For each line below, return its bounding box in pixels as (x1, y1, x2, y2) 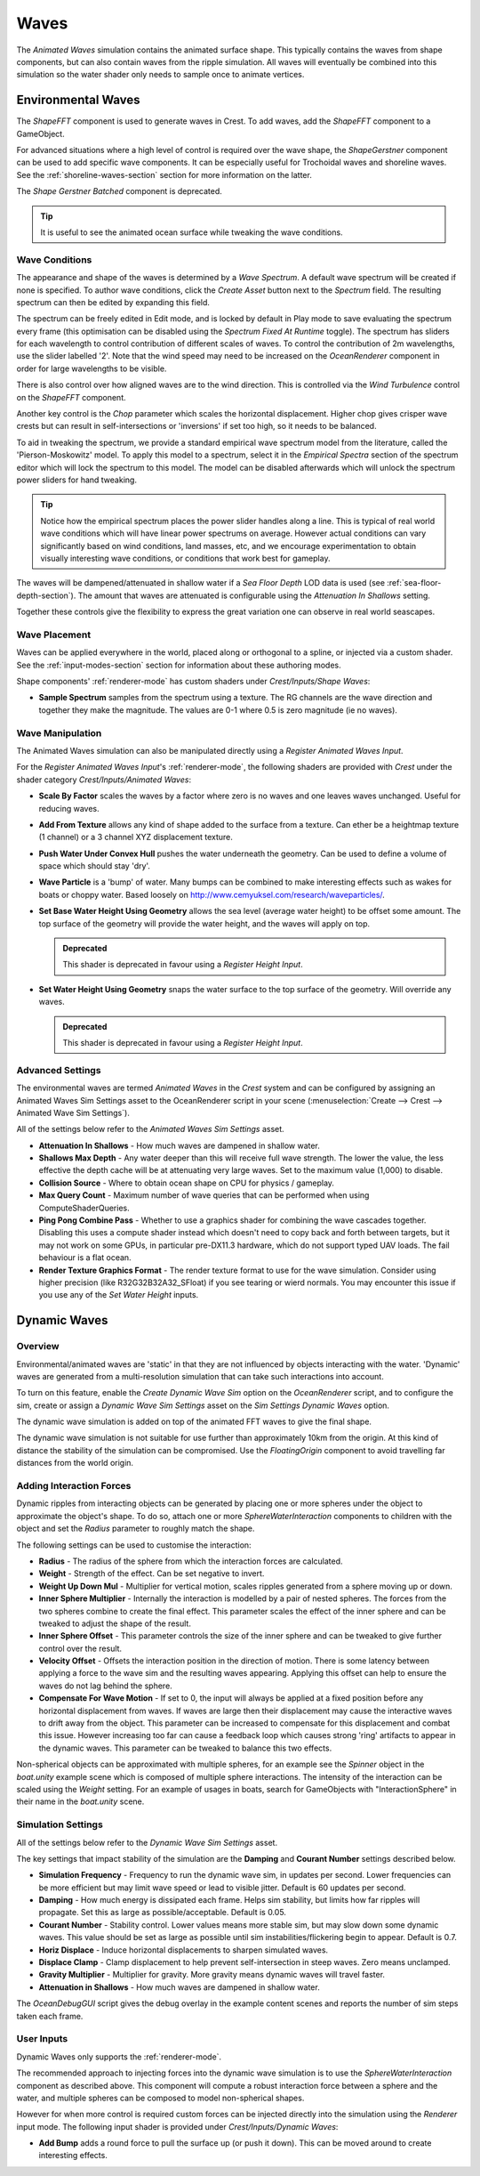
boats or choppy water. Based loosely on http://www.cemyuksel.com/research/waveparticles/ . (38, 889, 386, 900)
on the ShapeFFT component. (16, 392, 126, 402)
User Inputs (16, 2033, 68, 2045)
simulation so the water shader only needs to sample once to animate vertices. (16, 69, 305, 80)
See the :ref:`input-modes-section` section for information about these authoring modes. (16, 659, 341, 670)
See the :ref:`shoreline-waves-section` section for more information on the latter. (16, 169, 313, 180)
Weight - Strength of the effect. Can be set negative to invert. (38, 1568, 265, 1579)
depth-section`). (16, 590, 76, 601)
